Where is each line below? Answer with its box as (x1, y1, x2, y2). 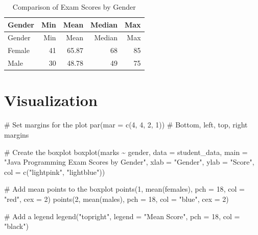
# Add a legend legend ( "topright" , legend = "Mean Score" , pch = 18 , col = (4, 211, 240, 221)
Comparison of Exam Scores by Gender (12, 2, 136, 12)
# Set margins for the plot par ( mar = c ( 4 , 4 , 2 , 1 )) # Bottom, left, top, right (4, 119, 248, 130)
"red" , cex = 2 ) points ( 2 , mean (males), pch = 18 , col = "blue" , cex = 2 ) (4, 193, 229, 204)
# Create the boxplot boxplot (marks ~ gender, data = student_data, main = (4, 146, 248, 157)
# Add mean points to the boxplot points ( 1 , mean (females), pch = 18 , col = (4, 184, 245, 194)
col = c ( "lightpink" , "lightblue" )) (4, 166, 105, 177)
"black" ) (4, 221, 29, 231)
